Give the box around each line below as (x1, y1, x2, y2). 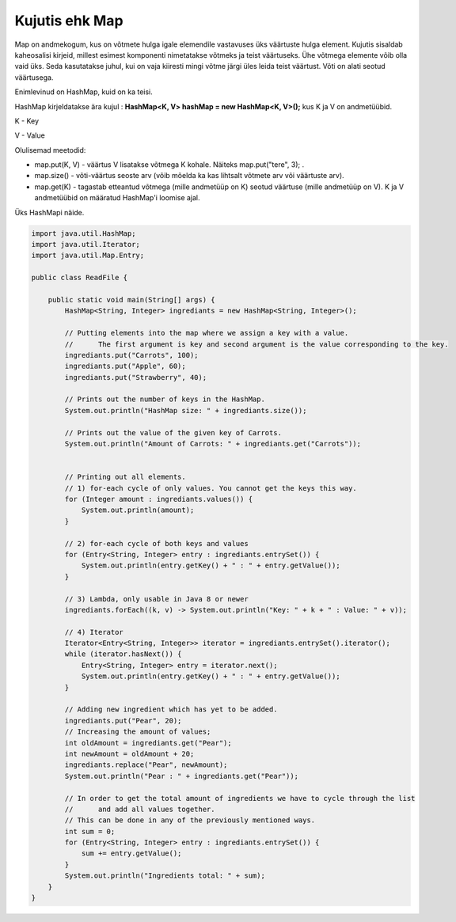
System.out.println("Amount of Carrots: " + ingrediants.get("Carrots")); (64, 439, 362, 449)
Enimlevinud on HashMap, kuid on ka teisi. (14, 87, 154, 97)
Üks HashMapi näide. (14, 207, 85, 217)
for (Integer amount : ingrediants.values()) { (64, 495, 253, 503)
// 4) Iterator (64, 628, 124, 636)
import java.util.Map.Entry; (31, 251, 145, 260)
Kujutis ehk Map (14, 12, 123, 29)
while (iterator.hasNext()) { (64, 650, 182, 658)
